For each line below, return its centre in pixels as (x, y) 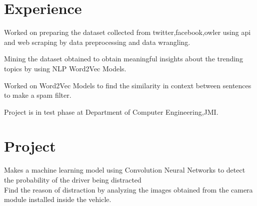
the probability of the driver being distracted (73, 180)
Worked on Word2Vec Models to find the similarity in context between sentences (128, 85)
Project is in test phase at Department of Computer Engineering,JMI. (111, 111)
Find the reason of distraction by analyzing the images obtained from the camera (128, 189)
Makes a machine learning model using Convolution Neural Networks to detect (125, 170)
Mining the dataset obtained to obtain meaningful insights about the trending (123, 59)
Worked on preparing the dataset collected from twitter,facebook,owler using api (127, 32)
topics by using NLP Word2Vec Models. (65, 68)
